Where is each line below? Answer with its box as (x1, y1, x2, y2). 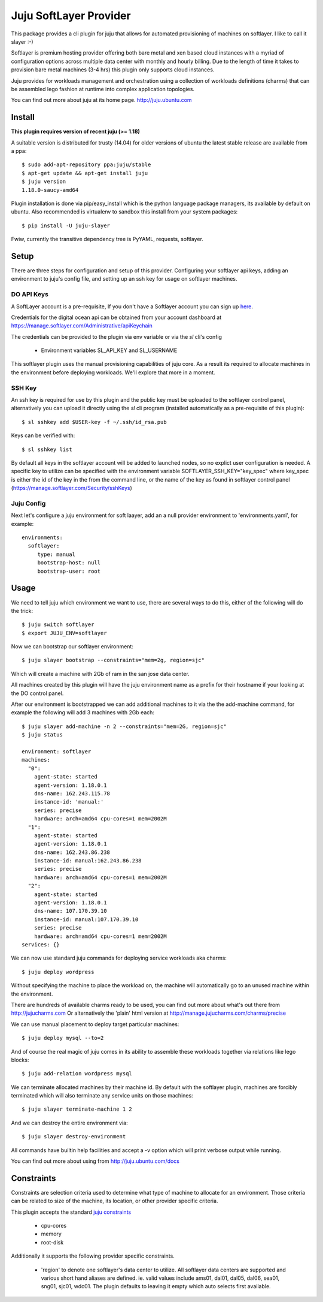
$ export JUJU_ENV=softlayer (22, 630, 107, 636)
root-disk (41, 1238, 64, 1246)
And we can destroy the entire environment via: (11, 1119, 128, 1126)
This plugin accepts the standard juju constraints (11, 1208, 132, 1216)
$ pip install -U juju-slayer (22, 222, 111, 229)
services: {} (22, 941, 60, 948)
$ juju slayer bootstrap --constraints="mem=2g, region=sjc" (22, 657, 205, 664)
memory (41, 1230, 62, 1238)
